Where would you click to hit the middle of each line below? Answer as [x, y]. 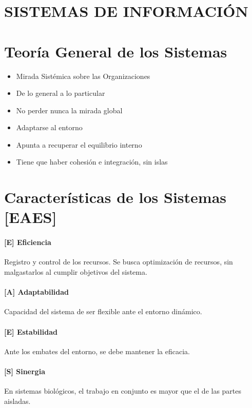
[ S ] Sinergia [25, 371]
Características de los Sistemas [115, 197]
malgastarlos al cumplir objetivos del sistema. [76, 272]
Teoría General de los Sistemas [116, 51]
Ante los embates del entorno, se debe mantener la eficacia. [97, 351]
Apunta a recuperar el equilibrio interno [79, 144]
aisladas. [17, 401]
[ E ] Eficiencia [28, 242]
